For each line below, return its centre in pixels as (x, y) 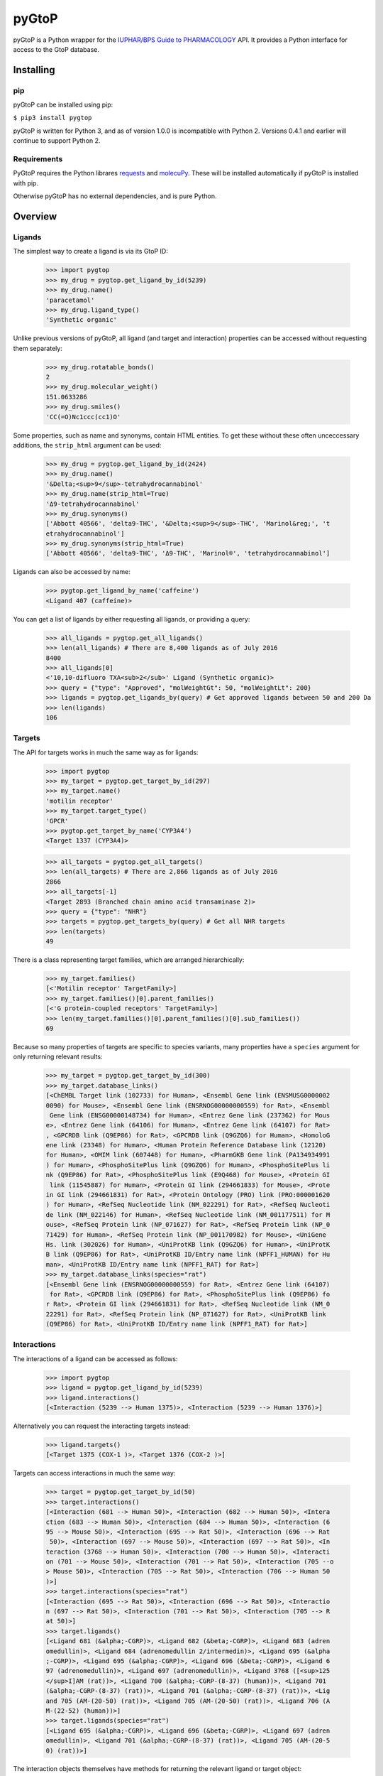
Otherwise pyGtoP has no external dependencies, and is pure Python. (115, 196)
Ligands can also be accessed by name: (72, 572)
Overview (35, 216)
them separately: (38, 348)
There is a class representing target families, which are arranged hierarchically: (129, 960)
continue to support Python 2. (57, 141)
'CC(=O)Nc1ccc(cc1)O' (83, 417)
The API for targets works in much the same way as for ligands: (106, 752)
